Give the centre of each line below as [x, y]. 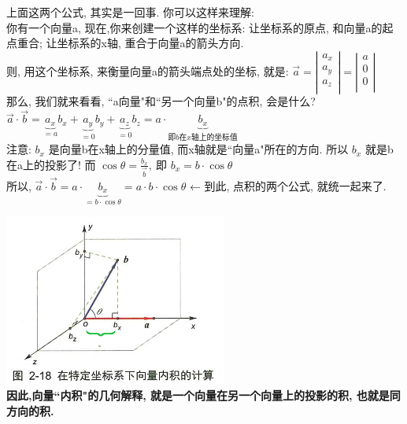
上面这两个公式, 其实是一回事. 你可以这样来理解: [130, 12]
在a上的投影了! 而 [51, 164]
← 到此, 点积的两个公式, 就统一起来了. [288, 185]
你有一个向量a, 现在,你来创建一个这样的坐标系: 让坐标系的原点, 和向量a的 [194, 27]
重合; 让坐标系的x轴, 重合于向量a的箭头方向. [130, 43]
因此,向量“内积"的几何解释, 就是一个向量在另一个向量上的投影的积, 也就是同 [203, 395]
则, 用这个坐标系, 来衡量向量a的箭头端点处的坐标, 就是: [148, 70]
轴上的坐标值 [214, 137]
